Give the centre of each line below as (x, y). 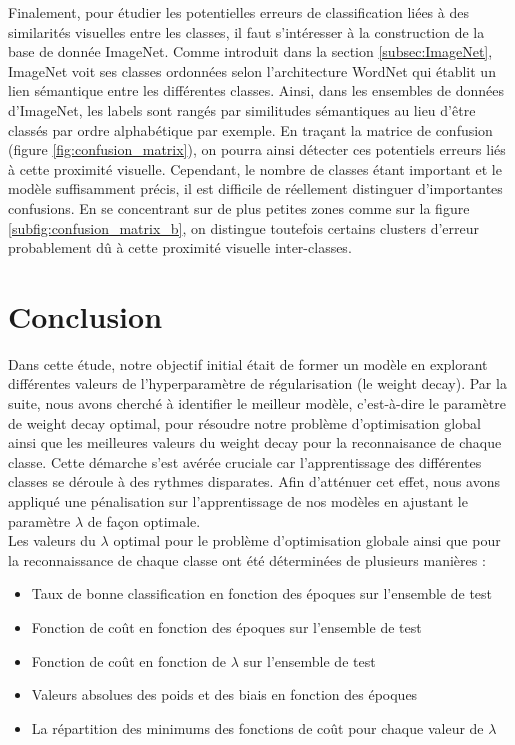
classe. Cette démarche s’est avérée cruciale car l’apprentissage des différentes (245, 461)
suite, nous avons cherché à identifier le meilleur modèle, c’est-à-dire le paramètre (257, 403)
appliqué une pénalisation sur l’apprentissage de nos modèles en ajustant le (238, 501)
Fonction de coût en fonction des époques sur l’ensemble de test (226, 626)
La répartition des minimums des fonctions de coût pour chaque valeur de (257, 727)
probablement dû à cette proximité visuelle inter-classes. (180, 247)
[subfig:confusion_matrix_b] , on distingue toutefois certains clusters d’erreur (244, 227)
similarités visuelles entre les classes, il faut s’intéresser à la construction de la (246, 31)
